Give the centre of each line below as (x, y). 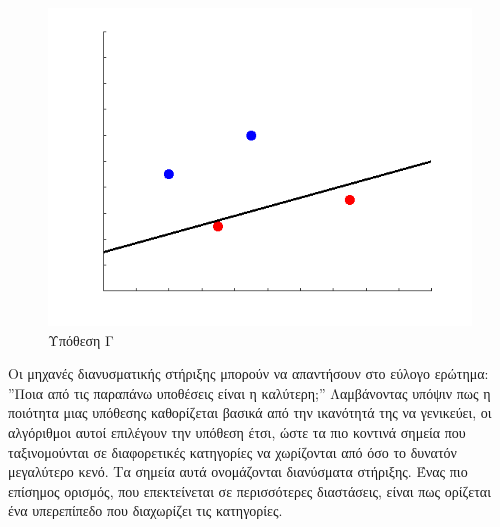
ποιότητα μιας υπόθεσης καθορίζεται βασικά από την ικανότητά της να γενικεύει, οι (250, 412)
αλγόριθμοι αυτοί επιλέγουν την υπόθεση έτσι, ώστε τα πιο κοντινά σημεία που (237, 431)
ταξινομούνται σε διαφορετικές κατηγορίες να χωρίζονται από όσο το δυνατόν (232, 451)
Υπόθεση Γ (81, 339)
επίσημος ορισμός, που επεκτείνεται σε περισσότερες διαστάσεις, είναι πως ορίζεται (249, 490)
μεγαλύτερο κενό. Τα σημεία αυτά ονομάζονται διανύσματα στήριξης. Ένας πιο (238, 471)
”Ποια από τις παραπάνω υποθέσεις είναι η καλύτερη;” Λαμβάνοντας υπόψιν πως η (249, 392)
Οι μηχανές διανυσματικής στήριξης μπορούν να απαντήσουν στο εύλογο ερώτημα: (248, 373)
